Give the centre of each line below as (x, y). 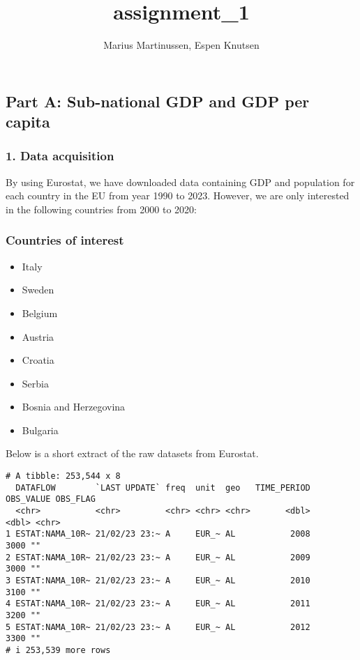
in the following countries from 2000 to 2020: (101, 209)
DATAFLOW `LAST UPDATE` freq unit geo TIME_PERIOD (163, 488)
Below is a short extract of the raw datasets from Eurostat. (132, 453)
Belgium (40, 313)
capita (28, 122)
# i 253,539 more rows (58, 650)
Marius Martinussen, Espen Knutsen (181, 45)
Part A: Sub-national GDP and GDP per (158, 101)
